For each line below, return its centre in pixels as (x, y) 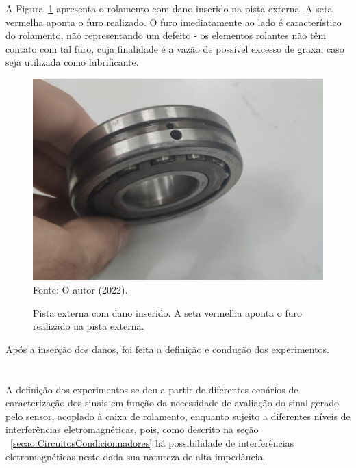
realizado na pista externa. (89, 326)
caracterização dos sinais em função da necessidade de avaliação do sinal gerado (173, 403)
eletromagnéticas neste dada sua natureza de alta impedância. (136, 456)
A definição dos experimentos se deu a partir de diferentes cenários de (152, 389)
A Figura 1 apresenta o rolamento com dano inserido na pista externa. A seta (169, 8)
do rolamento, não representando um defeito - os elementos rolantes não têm (166, 35)
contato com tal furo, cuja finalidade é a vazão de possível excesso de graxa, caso (175, 48)
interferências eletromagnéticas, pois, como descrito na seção (132, 429)
